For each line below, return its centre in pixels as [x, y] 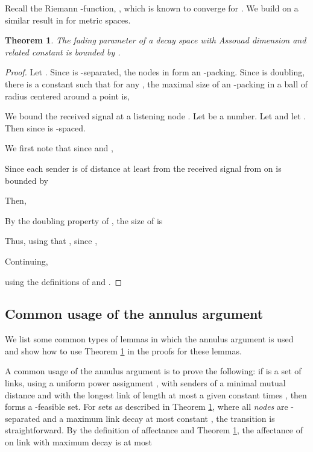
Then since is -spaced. [45, 127]
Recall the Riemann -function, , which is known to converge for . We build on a [152, 8]
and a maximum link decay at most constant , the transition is [159, 418]
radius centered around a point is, [67, 96]
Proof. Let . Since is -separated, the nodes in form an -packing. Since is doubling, [155, 72]
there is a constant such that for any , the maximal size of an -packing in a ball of [156, 83]
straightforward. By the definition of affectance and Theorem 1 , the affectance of [154, 430]
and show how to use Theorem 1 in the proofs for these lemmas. [123, 350]
